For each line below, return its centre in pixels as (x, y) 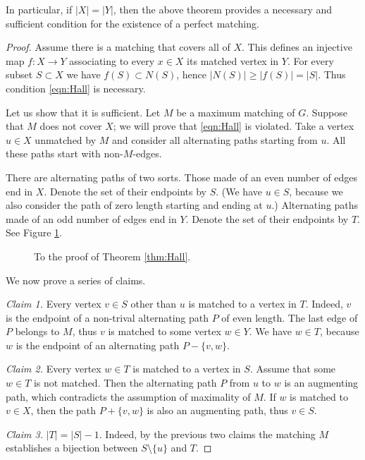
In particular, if (39, 9)
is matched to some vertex (165, 331)
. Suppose (327, 112)
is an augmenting (321, 383)
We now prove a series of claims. (76, 280)
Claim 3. (24, 434)
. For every (310, 60)
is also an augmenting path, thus (217, 410)
